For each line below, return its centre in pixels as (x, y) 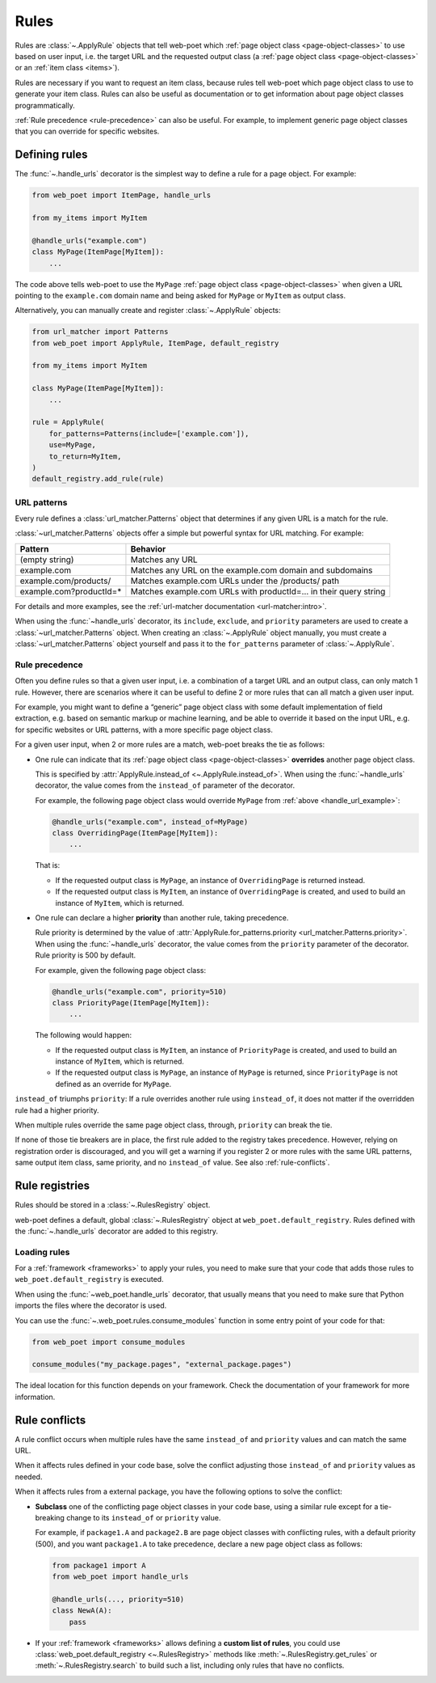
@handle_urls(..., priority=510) (118, 1599)
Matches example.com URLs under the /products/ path (235, 581)
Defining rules (51, 155)
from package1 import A (99, 1565)
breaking (50, 1518)
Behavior (148, 548)
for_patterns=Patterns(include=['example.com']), (149, 433)
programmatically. (45, 105)
